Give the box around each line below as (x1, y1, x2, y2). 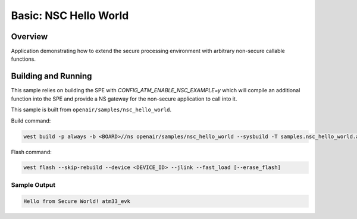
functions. (11, 55, 36, 62)
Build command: (11, 117, 51, 124)
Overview (11, 32, 48, 42)
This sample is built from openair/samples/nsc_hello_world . (11, 106, 172, 113)
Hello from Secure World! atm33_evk (23, 198, 131, 205)
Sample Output (11, 180, 56, 189)
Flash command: (11, 148, 52, 155)
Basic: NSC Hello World (11, 9, 129, 22)
